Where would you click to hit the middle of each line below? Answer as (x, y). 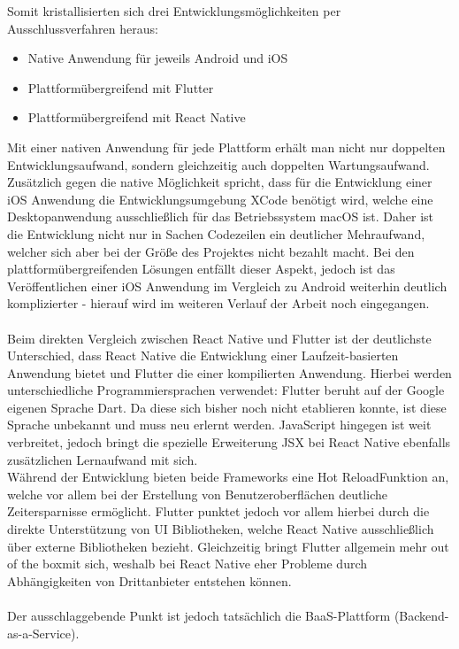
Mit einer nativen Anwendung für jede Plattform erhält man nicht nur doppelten (226, 147)
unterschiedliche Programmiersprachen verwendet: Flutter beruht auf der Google (226, 390)
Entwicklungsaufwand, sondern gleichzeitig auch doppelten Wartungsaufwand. (218, 164)
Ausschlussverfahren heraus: (83, 28)
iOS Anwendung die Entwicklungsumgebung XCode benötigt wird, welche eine (220, 199)
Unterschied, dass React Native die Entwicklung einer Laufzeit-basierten (203, 355)
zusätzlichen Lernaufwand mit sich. (103, 459)
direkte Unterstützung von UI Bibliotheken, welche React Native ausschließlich (221, 529)
